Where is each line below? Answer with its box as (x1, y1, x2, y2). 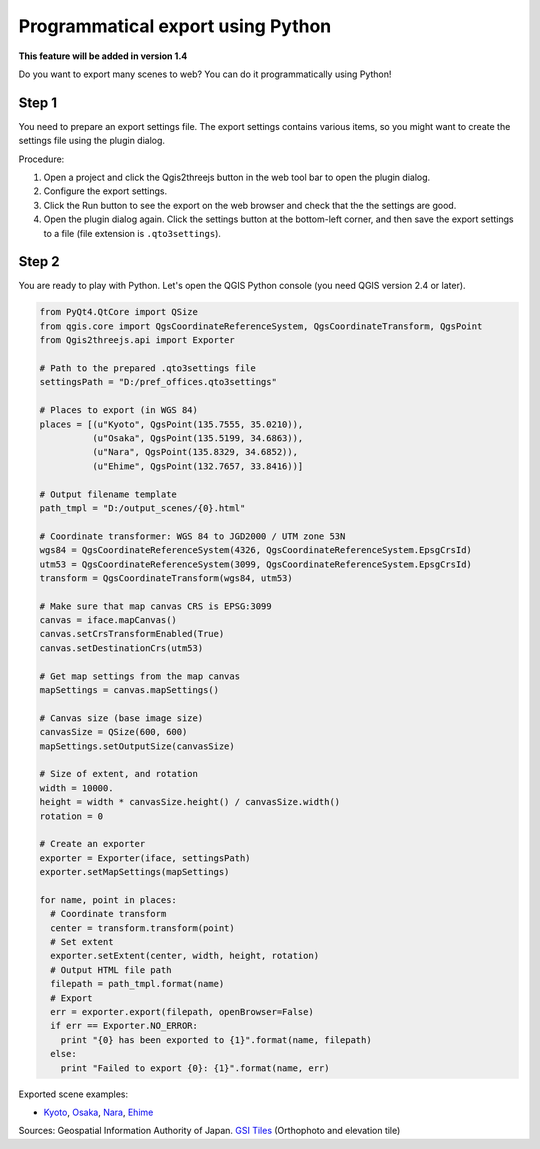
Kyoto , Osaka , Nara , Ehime (43, 1106, 154, 1118)
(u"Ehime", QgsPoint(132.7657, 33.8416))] (91, 460, 304, 472)
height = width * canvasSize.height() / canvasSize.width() (39, 796, 341, 808)
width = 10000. (39, 782, 114, 794)
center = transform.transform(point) (50, 922, 235, 934)
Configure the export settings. (43, 185, 168, 197)
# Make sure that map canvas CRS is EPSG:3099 (39, 600, 272, 612)
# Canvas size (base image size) (39, 712, 204, 724)
